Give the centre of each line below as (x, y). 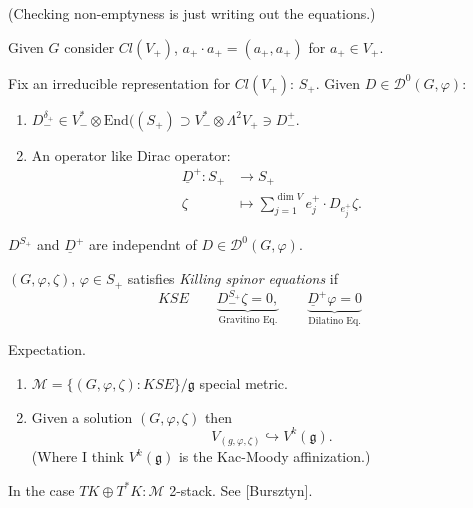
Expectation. (47, 349)
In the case (41, 489)
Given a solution (82, 416)
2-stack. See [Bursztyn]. (241, 489)
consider (89, 46)
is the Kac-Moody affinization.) (274, 456)
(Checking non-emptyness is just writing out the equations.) (192, 13)
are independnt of (142, 244)
